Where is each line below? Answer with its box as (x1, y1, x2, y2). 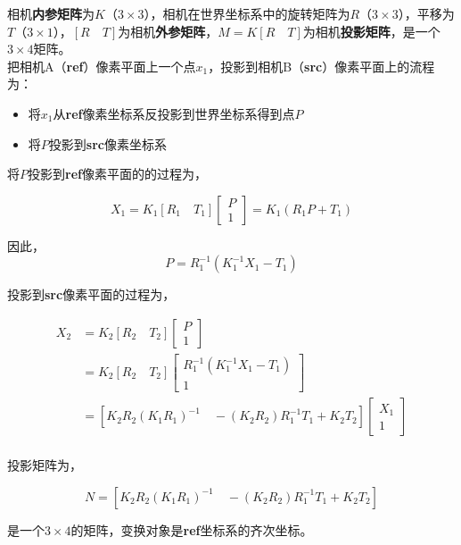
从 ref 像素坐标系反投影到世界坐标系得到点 (53, 104, 295, 122)
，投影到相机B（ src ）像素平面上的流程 (208, 56, 435, 75)
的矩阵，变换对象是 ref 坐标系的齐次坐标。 (70, 520, 313, 539)
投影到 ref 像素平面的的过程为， (28, 164, 207, 183)
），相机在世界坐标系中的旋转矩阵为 (144, 4, 350, 22)
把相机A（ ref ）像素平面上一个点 (7, 56, 196, 75)
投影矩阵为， (7, 456, 82, 474)
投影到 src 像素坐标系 (48, 134, 167, 153)
